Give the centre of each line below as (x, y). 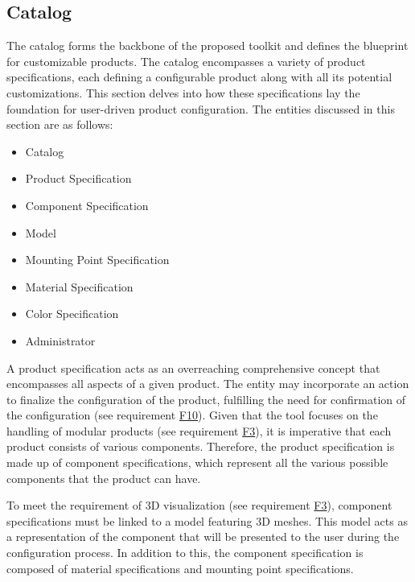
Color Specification (72, 314)
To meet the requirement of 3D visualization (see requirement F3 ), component (199, 505)
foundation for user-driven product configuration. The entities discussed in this (201, 108)
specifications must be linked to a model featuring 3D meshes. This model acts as (207, 520)
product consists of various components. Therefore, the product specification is (201, 446)
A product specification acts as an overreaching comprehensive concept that (193, 367)
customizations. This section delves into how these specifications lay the (183, 92)
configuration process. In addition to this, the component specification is (185, 553)
